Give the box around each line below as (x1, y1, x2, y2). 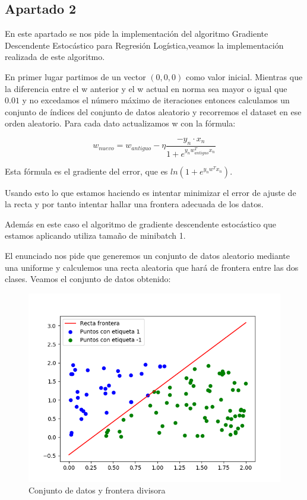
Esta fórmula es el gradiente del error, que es (5, 164, 168, 177)
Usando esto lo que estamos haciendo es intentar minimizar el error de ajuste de (5, 186, 296, 198)
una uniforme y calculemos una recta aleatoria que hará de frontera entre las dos (5, 261, 299, 273)
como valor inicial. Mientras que (185, 70, 303, 83)
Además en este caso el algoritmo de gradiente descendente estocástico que (5, 217, 276, 230)
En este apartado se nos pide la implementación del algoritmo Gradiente (5, 27, 268, 40)
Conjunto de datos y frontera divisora (29, 484, 166, 496)
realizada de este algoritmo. (5, 50, 105, 63)
